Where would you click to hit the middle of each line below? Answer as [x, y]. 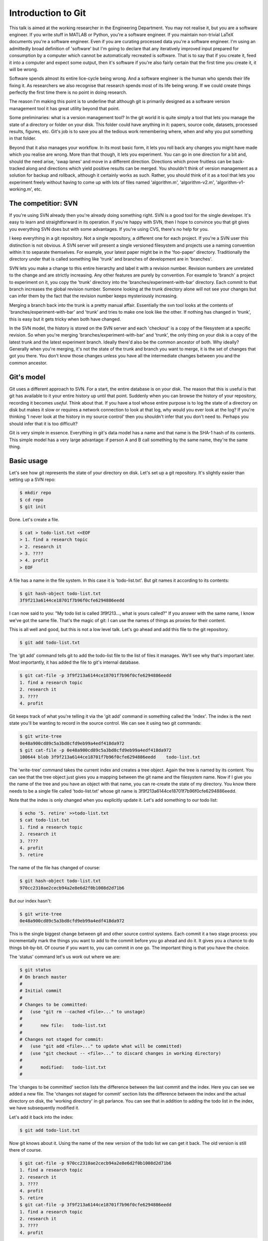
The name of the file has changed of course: [55, 868]
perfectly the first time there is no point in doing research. [68, 92]
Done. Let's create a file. [34, 519]
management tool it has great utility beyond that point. [65, 108]
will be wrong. [24, 69]
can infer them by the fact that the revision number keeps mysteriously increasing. [94, 296]
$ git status [35, 970]
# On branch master [43, 977]
